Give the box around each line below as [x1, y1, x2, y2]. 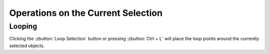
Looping [9, 22, 37, 31]
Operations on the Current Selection [9, 7, 162, 18]
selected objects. [9, 43, 45, 49]
